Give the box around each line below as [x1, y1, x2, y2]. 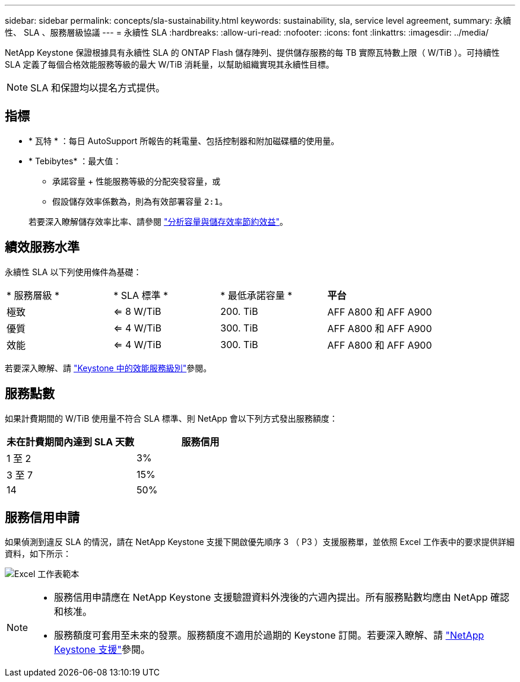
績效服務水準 [5, 240, 80, 255]
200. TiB [220, 305, 258, 317]
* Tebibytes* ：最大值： [28, 155, 122, 166]
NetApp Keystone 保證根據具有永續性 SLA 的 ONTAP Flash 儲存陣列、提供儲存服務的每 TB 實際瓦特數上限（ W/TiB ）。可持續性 [5, 47, 500, 58]
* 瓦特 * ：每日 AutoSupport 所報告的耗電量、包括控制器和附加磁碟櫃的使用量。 [28, 135, 340, 146]
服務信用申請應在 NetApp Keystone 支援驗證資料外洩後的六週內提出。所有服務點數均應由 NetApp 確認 [54, 591, 510, 604]
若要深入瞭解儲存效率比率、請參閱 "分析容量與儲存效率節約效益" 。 [28, 216, 288, 227]
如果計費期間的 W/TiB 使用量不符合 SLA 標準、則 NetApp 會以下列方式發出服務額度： [5, 413, 338, 423]
